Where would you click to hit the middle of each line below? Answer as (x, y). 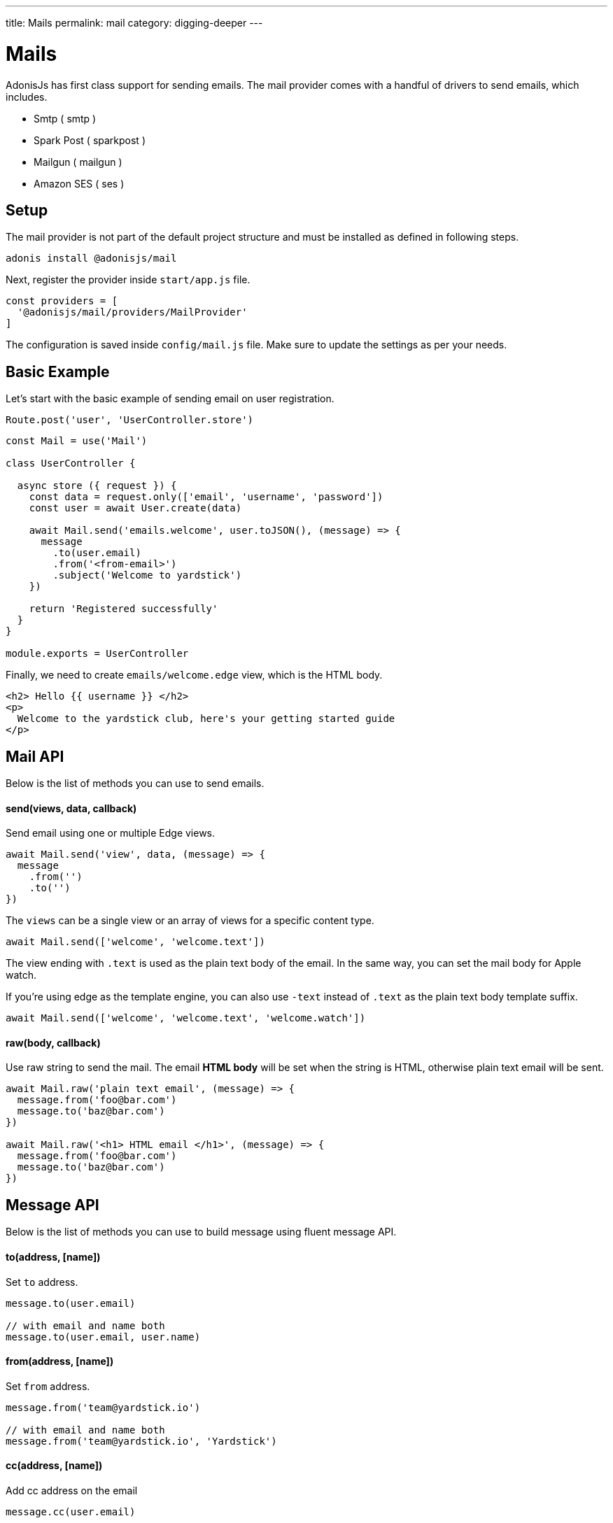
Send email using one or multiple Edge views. (111, 833)
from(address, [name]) (60, 1361)
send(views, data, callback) (71, 808)
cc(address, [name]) (54, 1466)
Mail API (35, 756)
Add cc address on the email (72, 1490)
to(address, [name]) (53, 1256)
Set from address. (48, 1386)
